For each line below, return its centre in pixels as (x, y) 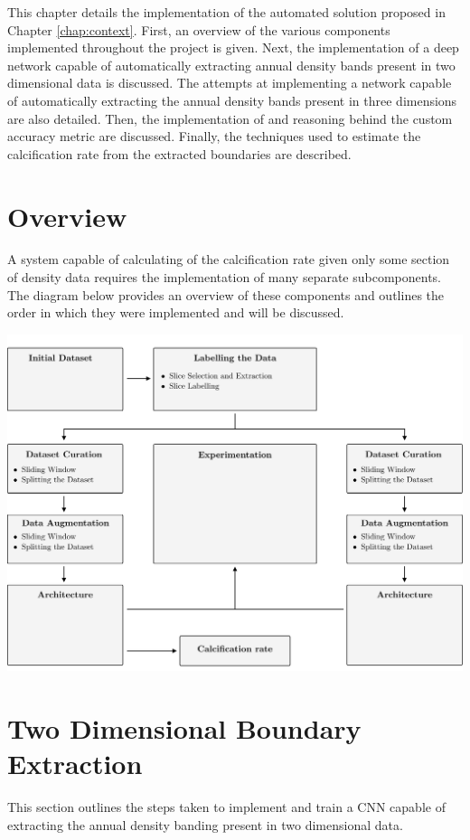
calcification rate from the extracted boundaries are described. (179, 153)
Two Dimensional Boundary (184, 728)
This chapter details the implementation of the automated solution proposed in (226, 12)
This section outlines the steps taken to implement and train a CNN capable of (226, 807)
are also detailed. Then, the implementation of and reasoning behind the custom (230, 118)
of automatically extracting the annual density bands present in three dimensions (232, 100)
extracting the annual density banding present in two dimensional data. (205, 824)
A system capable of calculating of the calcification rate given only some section (229, 259)
